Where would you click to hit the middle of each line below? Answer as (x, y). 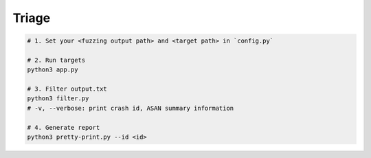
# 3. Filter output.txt (67, 89)
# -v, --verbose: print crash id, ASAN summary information (131, 108)
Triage (32, 18)
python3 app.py (53, 70)
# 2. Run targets (56, 60)
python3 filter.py (58, 99)
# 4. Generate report (64, 127)
